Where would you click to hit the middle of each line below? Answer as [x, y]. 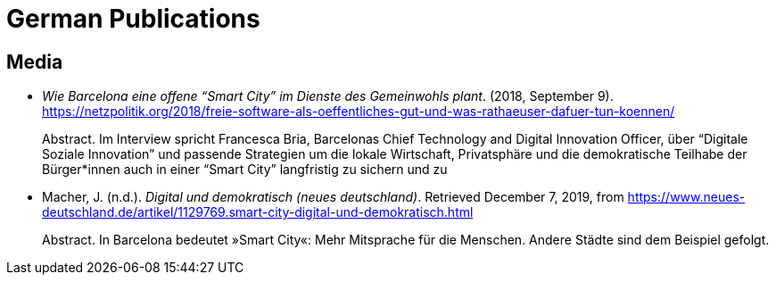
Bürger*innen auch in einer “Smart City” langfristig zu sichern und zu [245, 170]
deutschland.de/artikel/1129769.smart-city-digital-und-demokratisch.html [258, 212]
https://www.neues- [686, 197]
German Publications [133, 19]
